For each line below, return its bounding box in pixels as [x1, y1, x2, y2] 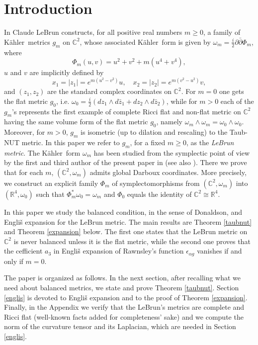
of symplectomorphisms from [112, 177, 200, 188]
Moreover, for [4, 127, 45, 137]
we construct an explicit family [4, 177, 98, 188]
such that [36, 188, 65, 199]
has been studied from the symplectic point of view [93, 147, 250, 158]
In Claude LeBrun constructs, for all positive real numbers [4, 27, 182, 37]
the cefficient [4, 246, 43, 256]
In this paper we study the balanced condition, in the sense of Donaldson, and [4, 206, 242, 217]
